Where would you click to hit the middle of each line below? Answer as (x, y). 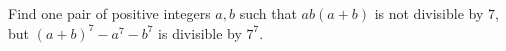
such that (268, 13)
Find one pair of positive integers (109, 13)
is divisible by (200, 32)
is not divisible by (429, 13)
